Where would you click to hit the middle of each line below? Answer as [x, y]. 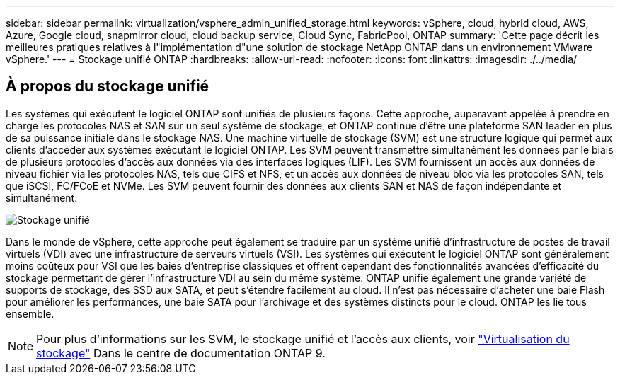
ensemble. [30, 313]
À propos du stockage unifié [108, 86]
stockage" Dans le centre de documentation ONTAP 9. [181, 353]
